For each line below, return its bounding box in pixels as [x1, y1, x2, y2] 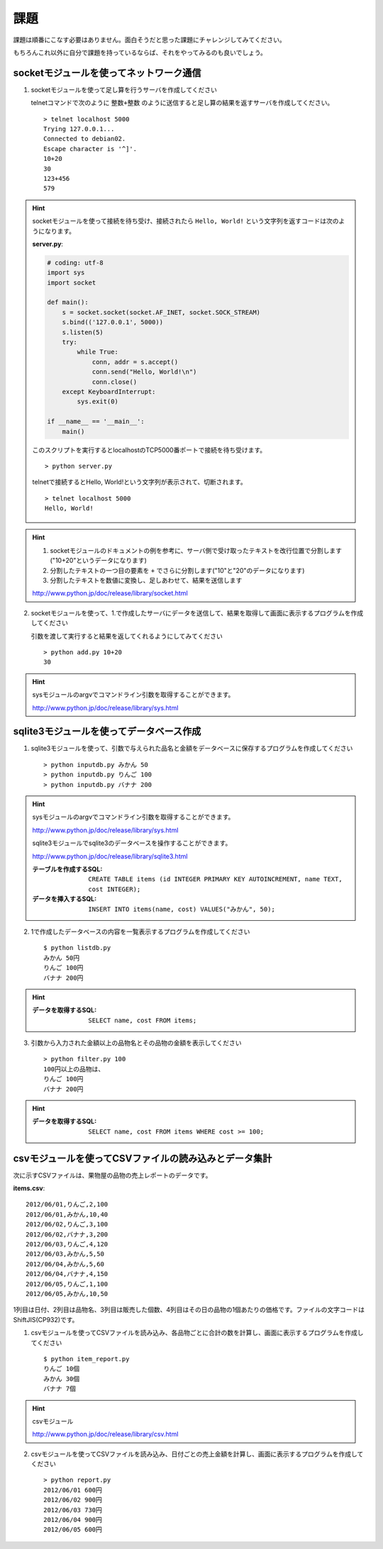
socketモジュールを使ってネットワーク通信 [13, 67, 201, 79]
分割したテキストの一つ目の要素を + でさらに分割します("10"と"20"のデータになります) [50, 566, 305, 574]
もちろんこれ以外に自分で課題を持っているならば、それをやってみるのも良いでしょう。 [13, 48, 267, 57]
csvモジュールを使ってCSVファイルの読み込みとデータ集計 [13, 1152, 272, 1164]
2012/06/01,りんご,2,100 [26, 1200, 109, 1209]
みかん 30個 [43, 1375, 80, 1382]
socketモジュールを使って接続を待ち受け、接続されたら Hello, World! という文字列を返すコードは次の [32, 217, 339, 225]
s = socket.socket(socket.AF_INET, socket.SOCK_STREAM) [62, 308, 261, 316]
